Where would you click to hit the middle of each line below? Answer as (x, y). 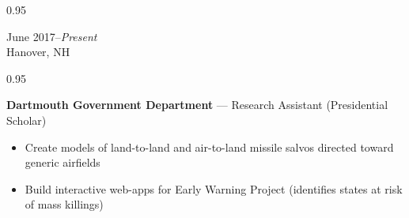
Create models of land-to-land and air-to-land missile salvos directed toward (209, 147)
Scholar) (27, 120)
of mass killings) (64, 204)
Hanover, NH (38, 52)
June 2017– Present (52, 36)
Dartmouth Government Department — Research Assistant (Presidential (197, 105)
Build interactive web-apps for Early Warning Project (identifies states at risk (214, 188)
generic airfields (62, 162)
